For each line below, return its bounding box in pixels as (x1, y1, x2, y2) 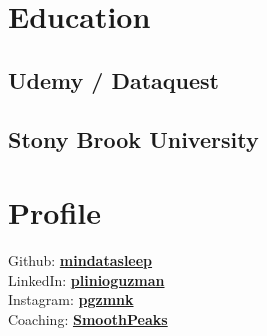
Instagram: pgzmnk (8, 289, 134, 310)
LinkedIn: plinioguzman (8, 269, 165, 290)
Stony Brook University (8, 123, 259, 154)
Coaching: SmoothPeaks (8, 308, 168, 329)
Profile (8, 192, 101, 233)
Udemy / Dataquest (8, 64, 219, 95)
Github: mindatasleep (8, 250, 153, 271)
